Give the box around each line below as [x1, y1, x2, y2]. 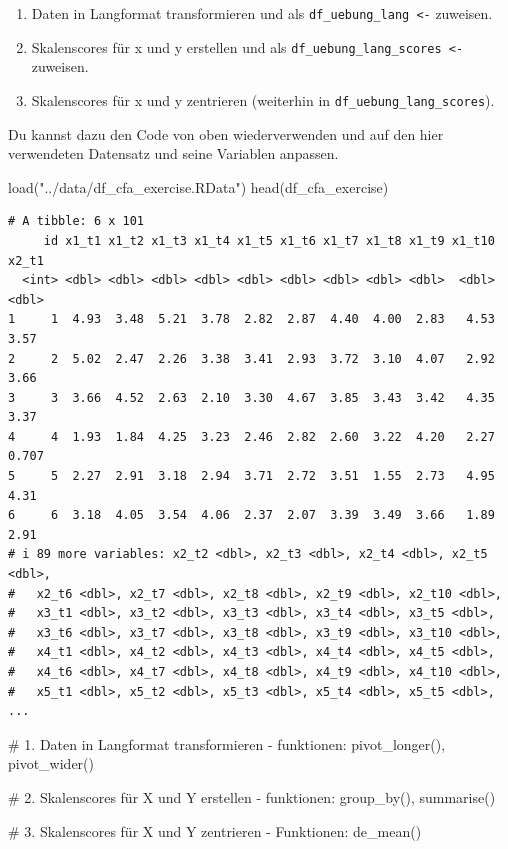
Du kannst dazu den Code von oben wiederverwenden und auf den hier [8, 123, 444, 144]
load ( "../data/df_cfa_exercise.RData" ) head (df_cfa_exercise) [8, 176, 389, 197]
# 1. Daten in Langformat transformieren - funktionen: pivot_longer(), [8, 733, 446, 754]
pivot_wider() [8, 753, 95, 774]
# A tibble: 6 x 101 [8, 214, 145, 229]
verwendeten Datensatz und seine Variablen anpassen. [8, 143, 339, 164]
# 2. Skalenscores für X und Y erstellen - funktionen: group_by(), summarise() [8, 786, 496, 807]
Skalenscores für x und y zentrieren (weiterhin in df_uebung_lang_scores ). [31, 89, 495, 110]
